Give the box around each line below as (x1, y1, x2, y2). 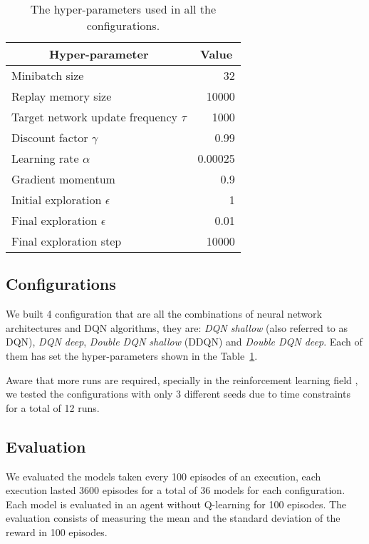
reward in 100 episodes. (6, 524, 108, 539)
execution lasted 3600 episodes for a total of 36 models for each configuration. (6, 483, 345, 498)
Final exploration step (11, 233, 122, 249)
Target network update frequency (11, 109, 178, 125)
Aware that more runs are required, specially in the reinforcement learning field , (6, 372, 358, 387)
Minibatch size (11, 67, 84, 84)
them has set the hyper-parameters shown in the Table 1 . (6, 348, 258, 363)
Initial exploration (11, 191, 102, 208)
